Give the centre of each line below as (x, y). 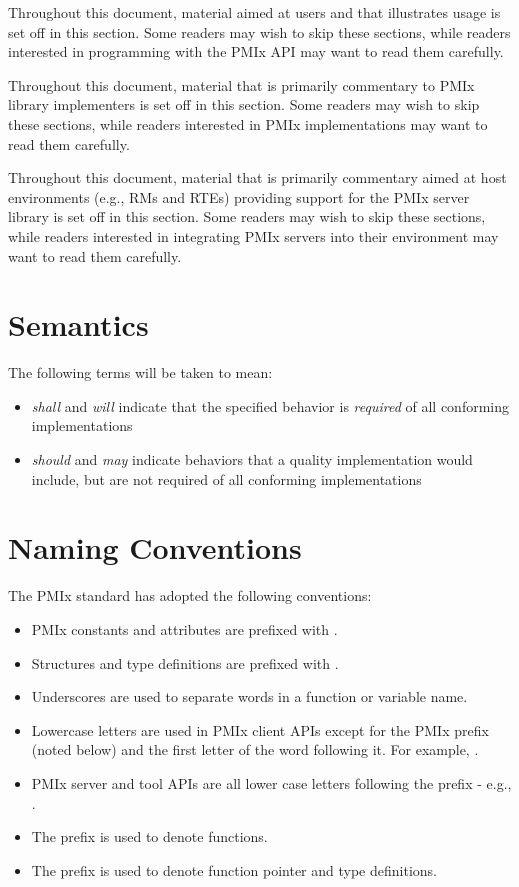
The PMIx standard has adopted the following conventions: (190, 595)
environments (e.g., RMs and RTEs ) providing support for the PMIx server (239, 196)
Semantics (78, 324)
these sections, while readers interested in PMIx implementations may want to (248, 123)
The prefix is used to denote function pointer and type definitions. (234, 869)
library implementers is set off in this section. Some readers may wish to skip (244, 104)
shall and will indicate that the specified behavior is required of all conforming (270, 405)
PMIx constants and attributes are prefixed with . (184, 628)
